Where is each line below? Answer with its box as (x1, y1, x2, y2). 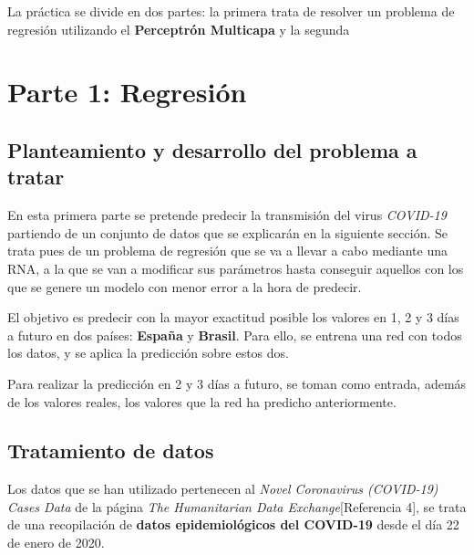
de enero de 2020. (7, 533, 105, 552)
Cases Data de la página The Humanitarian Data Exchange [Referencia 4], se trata (7, 497, 467, 516)
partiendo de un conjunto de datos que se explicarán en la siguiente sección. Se (7, 223, 448, 242)
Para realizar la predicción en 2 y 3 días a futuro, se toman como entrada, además (7, 373, 467, 393)
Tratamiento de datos (7, 436, 214, 465)
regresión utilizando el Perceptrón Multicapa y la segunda (7, 19, 350, 38)
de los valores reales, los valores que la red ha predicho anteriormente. (7, 392, 397, 411)
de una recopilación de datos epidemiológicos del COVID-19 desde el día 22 (7, 515, 459, 534)
